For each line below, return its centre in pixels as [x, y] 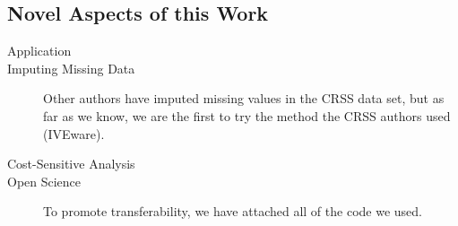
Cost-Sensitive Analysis [71, 164]
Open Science [44, 181]
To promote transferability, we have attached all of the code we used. [233, 211]
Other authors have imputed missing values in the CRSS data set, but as [244, 98]
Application [39, 51]
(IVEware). [74, 133]
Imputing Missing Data [71, 68]
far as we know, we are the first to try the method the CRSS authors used [247, 115]
